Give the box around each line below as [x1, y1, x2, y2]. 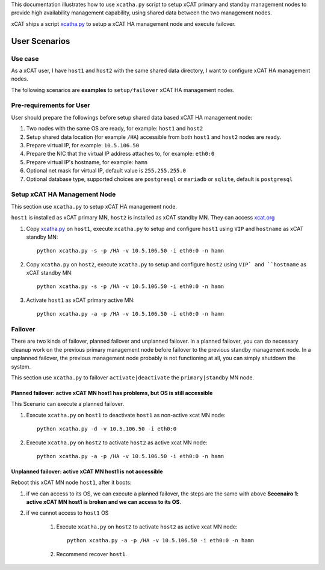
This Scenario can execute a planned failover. [11, 400, 125, 408]
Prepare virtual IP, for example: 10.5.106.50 [26, 142, 140, 149]
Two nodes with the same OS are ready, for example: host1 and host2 [26, 125, 203, 132]
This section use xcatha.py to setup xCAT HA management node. [11, 203, 178, 210]
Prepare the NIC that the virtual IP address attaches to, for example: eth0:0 [26, 150, 215, 158]
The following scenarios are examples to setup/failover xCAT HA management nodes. [11, 86, 235, 93]
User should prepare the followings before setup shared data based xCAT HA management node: [11, 114, 253, 121]
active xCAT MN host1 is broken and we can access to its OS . [26, 498, 182, 506]
